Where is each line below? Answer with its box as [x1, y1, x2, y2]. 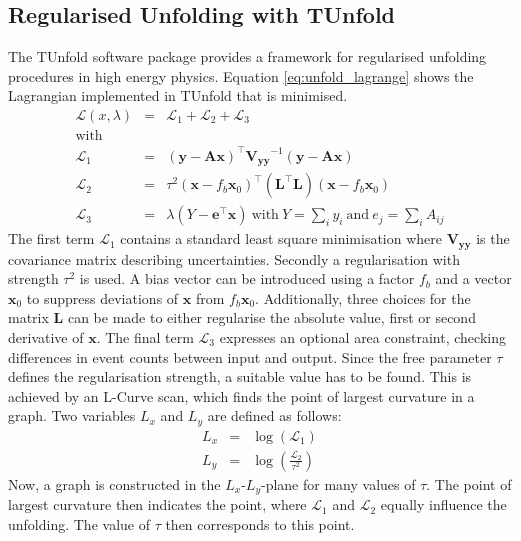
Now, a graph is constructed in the [8, 473, 221, 494]
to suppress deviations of [26, 287, 179, 308]
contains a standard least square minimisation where [120, 228, 442, 249]
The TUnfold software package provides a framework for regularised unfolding [8, 46, 487, 67]
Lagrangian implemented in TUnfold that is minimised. [8, 85, 348, 106]
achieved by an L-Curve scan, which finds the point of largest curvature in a [8, 385, 475, 406]
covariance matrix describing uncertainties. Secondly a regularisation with [8, 248, 460, 269]
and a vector [435, 268, 512, 289]
